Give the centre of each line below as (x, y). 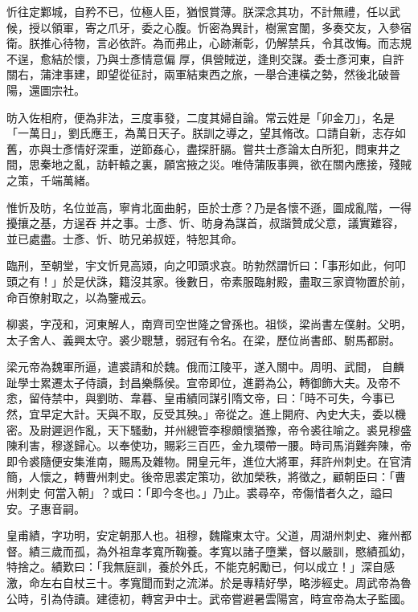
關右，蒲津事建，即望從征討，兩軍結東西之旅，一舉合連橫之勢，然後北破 (198, 74)
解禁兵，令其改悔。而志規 (344, 43)
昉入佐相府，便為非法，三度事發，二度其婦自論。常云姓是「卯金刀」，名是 (201, 117)
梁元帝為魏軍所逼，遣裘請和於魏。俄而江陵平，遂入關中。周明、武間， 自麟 (205, 367)
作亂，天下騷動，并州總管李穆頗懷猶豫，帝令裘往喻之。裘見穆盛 (242, 429)
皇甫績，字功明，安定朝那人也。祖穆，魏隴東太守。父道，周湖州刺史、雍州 (203, 535)
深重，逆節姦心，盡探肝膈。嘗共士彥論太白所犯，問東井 (242, 148)
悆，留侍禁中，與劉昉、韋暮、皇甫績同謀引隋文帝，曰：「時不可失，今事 (195, 398)
